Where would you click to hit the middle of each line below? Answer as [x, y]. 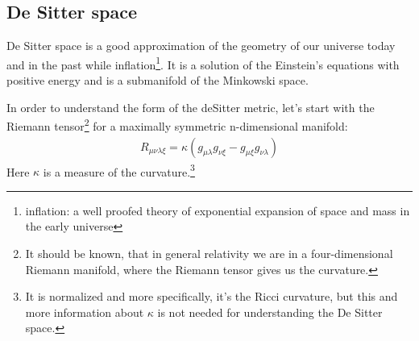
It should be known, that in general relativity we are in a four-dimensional [209, 253]
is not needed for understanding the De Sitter [270, 312]
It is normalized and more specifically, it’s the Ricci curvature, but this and [212, 296]
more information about [85, 312]
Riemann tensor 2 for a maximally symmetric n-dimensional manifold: [177, 125]
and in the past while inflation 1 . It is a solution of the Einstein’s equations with [203, 63]
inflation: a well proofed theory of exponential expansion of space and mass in [218, 210]
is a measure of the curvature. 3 [119, 170]
